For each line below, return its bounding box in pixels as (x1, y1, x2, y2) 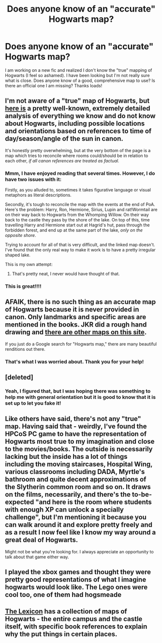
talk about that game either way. (5, 554, 69, 560)
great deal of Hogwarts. (5, 536, 78, 544)
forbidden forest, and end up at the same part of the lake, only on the (5, 227, 143, 233)
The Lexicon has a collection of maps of (5, 607, 127, 615)
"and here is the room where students (35, 498, 152, 506)
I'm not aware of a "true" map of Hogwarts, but (5, 97, 150, 105)
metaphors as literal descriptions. (5, 192, 72, 198)
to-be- (132, 490, 152, 499)
